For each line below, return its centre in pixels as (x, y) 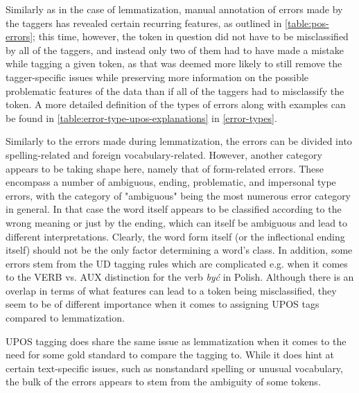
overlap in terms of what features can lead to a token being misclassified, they (171, 290)
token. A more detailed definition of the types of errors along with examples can (176, 104)
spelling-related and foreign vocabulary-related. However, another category (164, 154)
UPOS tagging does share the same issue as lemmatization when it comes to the (176, 341)
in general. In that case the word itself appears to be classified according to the (174, 209)
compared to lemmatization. (65, 318)
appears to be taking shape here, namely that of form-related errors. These (165, 168)
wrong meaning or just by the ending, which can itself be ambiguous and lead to (177, 222)
